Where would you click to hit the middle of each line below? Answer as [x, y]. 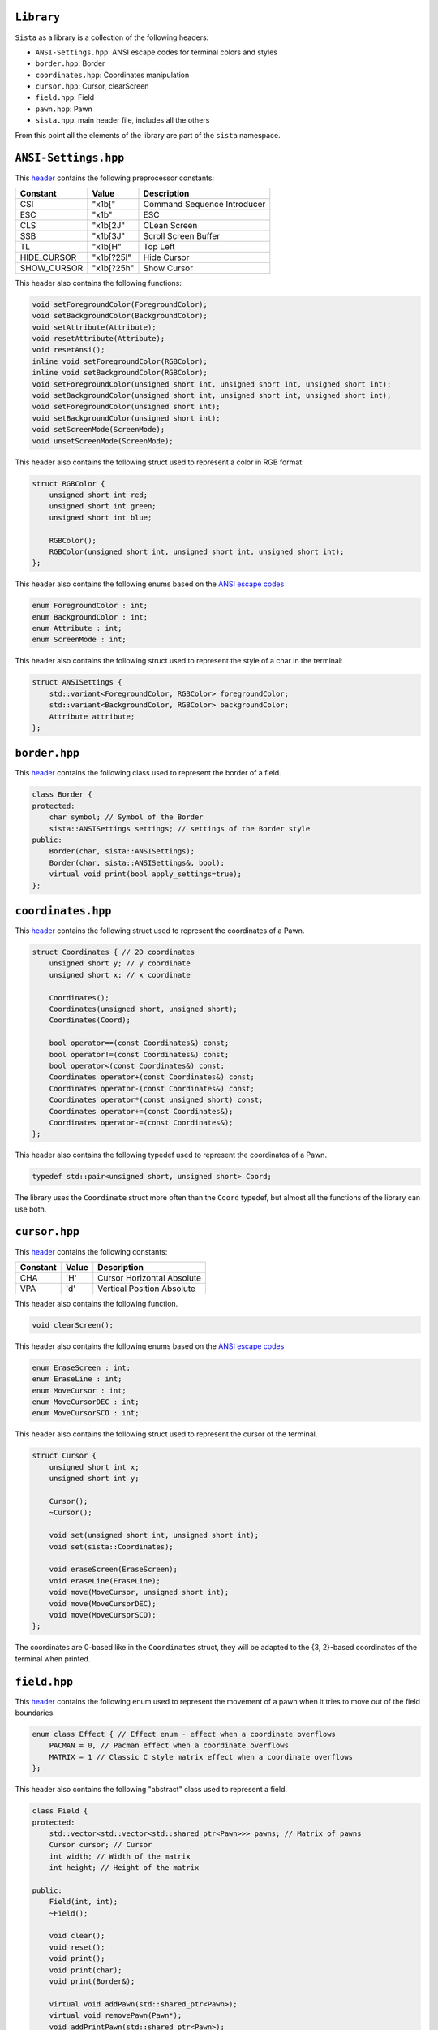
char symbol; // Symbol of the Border [126, 817]
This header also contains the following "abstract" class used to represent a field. [151, 1790]
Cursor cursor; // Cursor [101, 1845]
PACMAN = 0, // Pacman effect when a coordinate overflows [169, 1745]
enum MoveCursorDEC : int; [86, 1402]
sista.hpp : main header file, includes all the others [122, 120]
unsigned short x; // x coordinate [120, 975]
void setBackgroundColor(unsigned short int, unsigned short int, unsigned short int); [212, 395]
